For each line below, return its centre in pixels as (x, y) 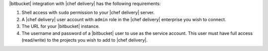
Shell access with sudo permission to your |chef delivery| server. (88, 13)
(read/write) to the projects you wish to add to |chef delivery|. (85, 40)
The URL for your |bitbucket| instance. (61, 26)
